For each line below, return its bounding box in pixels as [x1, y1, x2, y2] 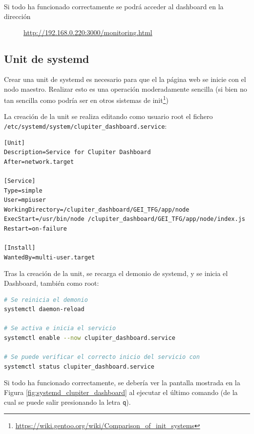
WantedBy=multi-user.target [4, 254, 95, 261]
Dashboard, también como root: [4, 277, 99, 288]
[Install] [4, 244, 36, 252]
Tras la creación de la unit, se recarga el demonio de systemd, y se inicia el [4, 268, 228, 278]
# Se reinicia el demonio [4, 296, 88, 303]
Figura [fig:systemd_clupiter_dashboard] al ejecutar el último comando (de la [4, 387, 238, 397]
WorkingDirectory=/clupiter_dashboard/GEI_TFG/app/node [4, 206, 190, 213]
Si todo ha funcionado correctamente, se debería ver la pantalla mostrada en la [4, 377, 240, 388]
